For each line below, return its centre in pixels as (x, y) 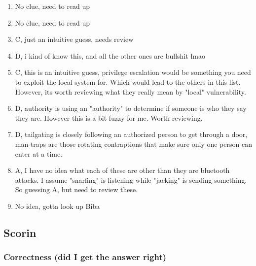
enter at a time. (39, 153)
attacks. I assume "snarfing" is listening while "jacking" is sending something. (131, 180)
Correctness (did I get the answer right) (85, 257)
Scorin (20, 232)
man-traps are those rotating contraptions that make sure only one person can (133, 144)
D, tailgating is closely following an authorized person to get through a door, (131, 134)
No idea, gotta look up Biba (57, 206)
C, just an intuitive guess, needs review (74, 39)
